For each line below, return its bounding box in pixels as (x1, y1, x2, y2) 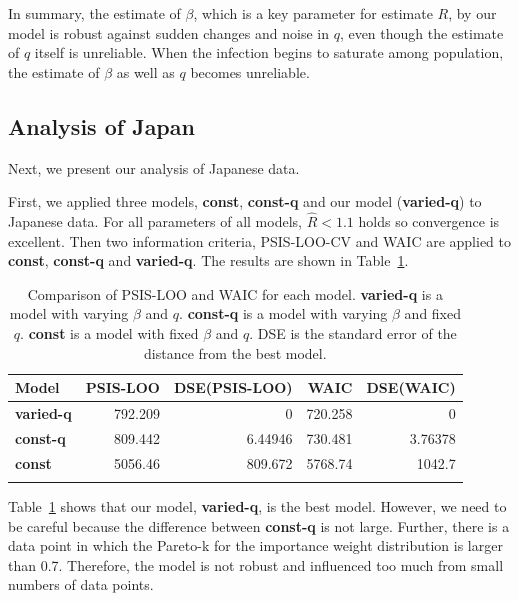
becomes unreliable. (190, 61, 310, 82)
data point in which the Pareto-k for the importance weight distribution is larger (8, 535, 503, 556)
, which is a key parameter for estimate (193, 3, 433, 23)
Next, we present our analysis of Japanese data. (8, 157, 300, 178)
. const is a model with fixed (20, 322, 199, 343)
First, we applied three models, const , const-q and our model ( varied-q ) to (8, 191, 482, 212)
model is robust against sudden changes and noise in (8, 22, 329, 43)
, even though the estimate (339, 22, 504, 43)
